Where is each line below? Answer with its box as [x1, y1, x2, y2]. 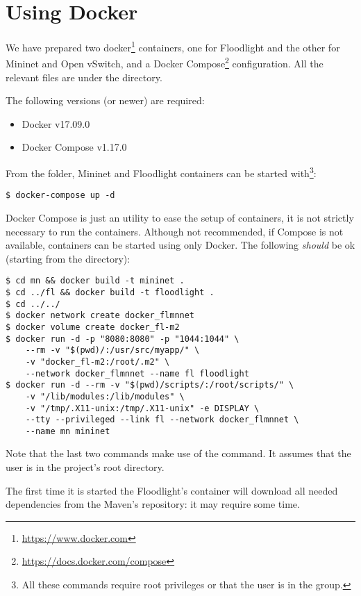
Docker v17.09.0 [22, 116, 90, 131]
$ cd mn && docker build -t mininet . [6, 276, 185, 286]
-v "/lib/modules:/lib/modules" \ [25, 391, 185, 402]
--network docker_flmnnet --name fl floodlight [25, 368, 249, 379]
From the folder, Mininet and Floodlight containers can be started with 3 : [6, 164, 317, 180]
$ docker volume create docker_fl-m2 [6, 322, 180, 332]
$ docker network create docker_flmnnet [6, 311, 195, 321]
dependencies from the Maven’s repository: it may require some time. [6, 497, 300, 511]
